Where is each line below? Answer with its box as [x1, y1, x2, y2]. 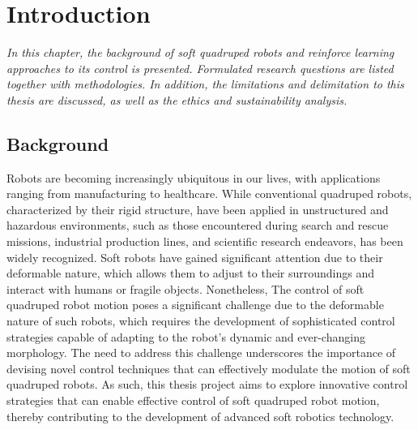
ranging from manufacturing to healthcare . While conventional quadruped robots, [6, 185, 412, 202]
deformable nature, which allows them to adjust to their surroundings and [6, 264, 374, 282]
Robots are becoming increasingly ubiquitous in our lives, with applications [6, 169, 381, 186]
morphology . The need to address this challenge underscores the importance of [6, 344, 396, 361]
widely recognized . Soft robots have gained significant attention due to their [6, 248, 383, 265]
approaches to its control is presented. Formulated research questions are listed [6, 59, 394, 76]
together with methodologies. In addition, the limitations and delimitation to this [6, 75, 404, 92]
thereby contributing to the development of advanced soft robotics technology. [6, 407, 395, 424]
